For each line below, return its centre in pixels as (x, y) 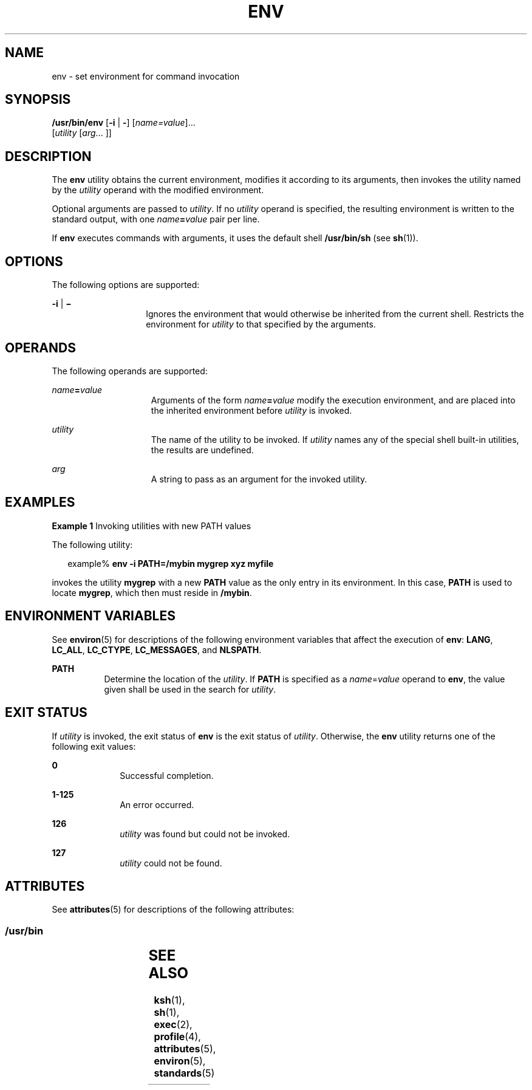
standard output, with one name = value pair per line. (156, 219)
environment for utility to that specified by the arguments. (261, 324)
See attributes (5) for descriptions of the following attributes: (173, 910)
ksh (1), (169, 1000)
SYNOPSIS (38, 100)
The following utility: (92, 544)
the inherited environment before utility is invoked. (251, 410)
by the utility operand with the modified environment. (158, 190)
